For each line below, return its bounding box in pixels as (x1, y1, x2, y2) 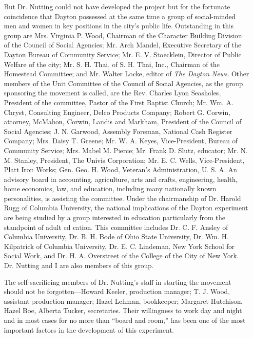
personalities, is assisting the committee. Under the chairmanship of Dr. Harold (4, 193, 241, 203)
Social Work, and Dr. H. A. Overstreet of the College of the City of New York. (4, 250, 239, 261)
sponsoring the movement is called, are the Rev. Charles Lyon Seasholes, (4, 88, 221, 98)
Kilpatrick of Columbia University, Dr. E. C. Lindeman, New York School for (4, 241, 235, 251)
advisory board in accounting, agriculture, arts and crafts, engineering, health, (4, 174, 238, 184)
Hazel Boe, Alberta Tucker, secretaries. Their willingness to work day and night (4, 305, 242, 315)
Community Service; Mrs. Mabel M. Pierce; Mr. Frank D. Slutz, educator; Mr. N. (4, 145, 248, 155)
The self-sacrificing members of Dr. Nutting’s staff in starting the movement (4, 276, 232, 287)
